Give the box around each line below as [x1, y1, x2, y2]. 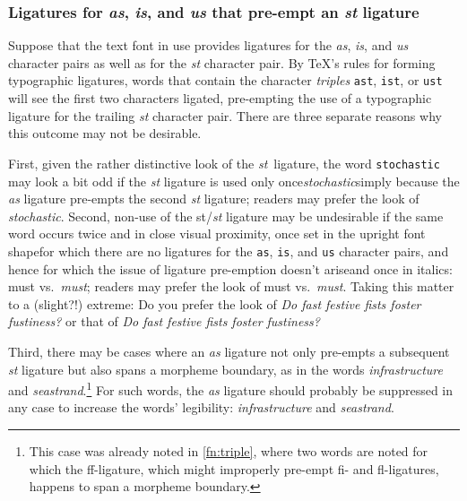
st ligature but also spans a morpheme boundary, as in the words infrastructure [8, 359, 444, 378]
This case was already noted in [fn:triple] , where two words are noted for [29, 441, 428, 460]
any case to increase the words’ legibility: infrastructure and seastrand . [8, 398, 394, 417]
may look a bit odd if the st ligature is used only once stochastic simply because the [8, 171, 460, 190]
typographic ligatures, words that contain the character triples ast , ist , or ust [8, 71, 443, 90]
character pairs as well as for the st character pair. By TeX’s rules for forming [8, 53, 436, 72]
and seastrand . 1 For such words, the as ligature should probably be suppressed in [8, 378, 454, 399]
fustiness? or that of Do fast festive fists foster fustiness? [8, 312, 320, 331]
